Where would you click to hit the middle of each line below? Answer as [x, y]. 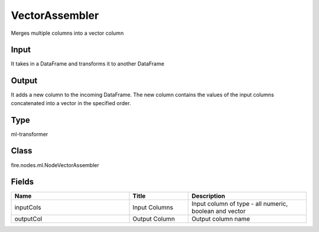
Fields [22, 182]
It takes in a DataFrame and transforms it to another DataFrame [88, 64]
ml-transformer [30, 134]
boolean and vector [219, 211]
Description [209, 196]
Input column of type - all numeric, [240, 204]
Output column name [221, 219]
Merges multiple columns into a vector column [67, 33]
